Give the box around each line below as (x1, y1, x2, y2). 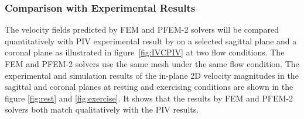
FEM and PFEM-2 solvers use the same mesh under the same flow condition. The (5, 58, 299, 69)
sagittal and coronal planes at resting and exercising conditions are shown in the (5, 80, 293, 93)
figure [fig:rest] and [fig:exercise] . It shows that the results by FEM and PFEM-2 (5, 92, 293, 104)
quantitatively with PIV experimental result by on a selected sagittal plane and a (5, 34, 297, 47)
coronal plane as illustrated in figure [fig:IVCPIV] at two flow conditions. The (5, 46, 285, 58)
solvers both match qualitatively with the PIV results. (5, 103, 199, 116)
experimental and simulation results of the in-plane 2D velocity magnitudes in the (5, 69, 299, 81)
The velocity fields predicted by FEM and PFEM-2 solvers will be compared (5, 23, 279, 36)
